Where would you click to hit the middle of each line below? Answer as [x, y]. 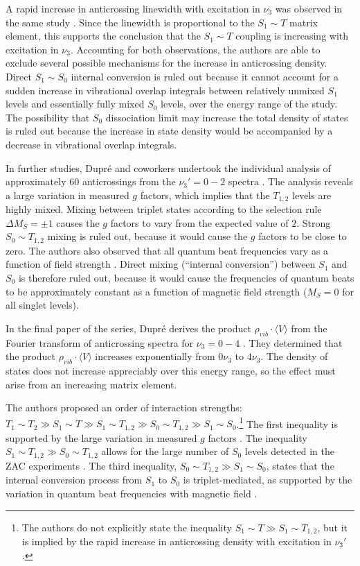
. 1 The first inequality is [287, 422]
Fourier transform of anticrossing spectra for [100, 342]
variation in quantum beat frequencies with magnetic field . [132, 493]
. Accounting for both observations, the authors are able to [195, 49]
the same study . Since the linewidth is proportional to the [130, 22]
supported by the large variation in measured [101, 437]
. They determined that [292, 342]
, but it [333, 527]
